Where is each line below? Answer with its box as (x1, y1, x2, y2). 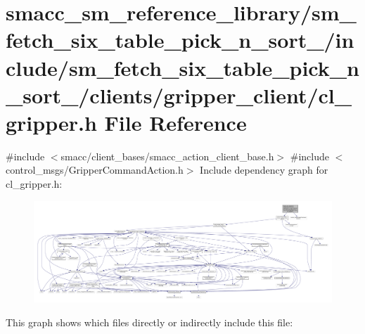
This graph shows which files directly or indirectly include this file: (6, 314, 293, 329)
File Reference (104, 108, 247, 136)
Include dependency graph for (200, 162, 328, 177)
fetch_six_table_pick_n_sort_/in (6, 25, 354, 54)
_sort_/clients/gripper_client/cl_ (6, 80, 352, 109)
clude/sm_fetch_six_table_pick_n (6, 53, 359, 82)
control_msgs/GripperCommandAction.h (6, 162, 184, 177)
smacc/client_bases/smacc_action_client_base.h (60, 148, 274, 163)
